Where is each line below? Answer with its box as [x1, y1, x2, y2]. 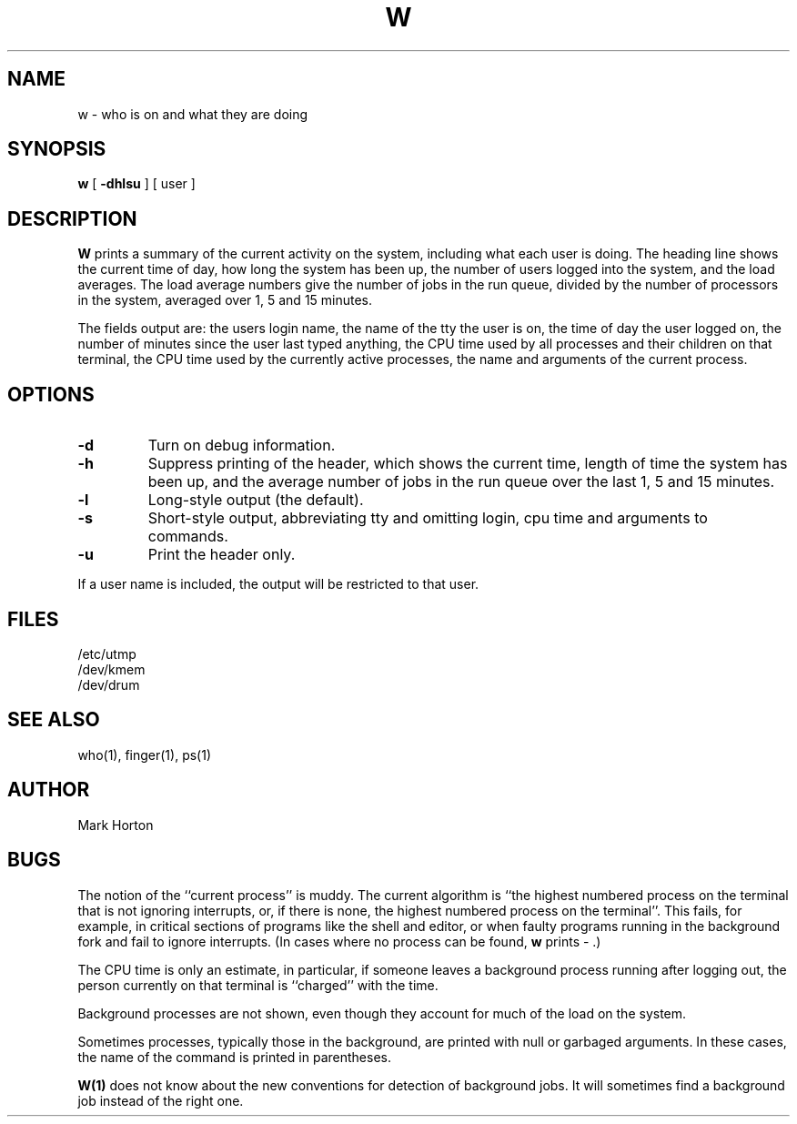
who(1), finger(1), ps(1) [77, 746, 212, 763]
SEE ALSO [7, 708, 100, 732]
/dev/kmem [77, 661, 146, 677]
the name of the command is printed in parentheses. [77, 1048, 391, 1065]
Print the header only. [147, 545, 296, 564]
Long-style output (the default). [147, 491, 364, 510]
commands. [147, 527, 228, 546]
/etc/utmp [77, 645, 136, 662]
